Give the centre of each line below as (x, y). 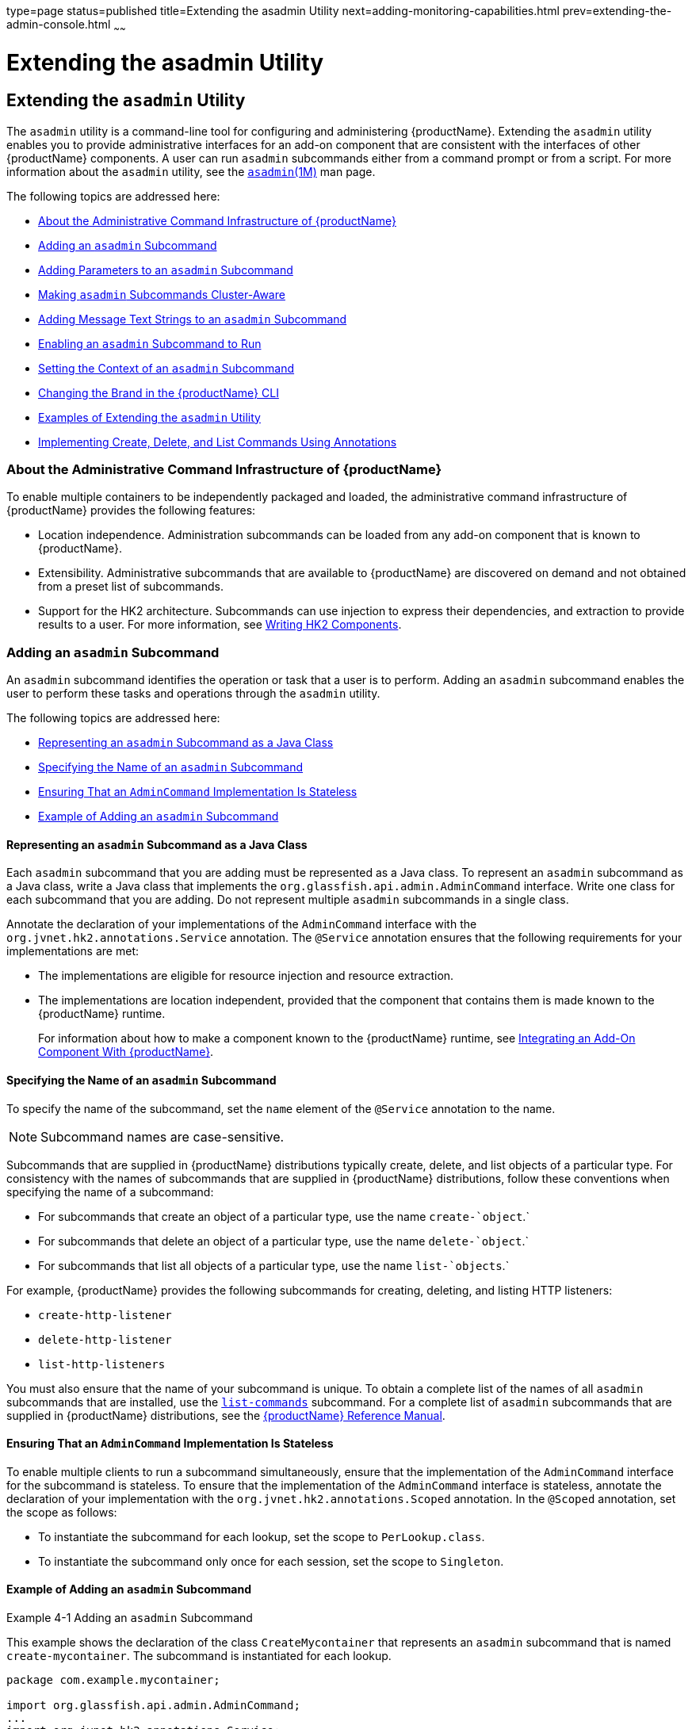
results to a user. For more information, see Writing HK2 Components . (220, 625)
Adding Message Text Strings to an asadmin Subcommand (193, 319)
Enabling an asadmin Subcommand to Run (150, 343)
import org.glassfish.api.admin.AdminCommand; (153, 1706)
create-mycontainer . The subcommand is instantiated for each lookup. (199, 1656)
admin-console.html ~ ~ (66, 26)
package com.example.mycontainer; (113, 1680)
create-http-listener (105, 1315)
